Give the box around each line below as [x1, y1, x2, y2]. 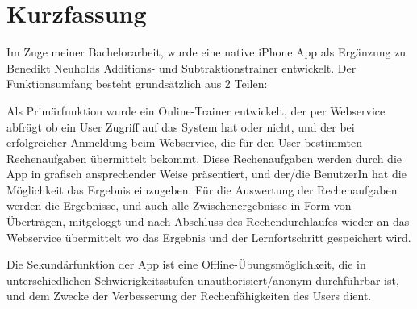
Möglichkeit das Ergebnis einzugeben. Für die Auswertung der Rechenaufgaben [6, 181, 398, 198]
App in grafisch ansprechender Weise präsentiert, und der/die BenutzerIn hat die [6, 165, 407, 182]
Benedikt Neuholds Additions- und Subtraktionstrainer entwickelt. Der [6, 59, 357, 76]
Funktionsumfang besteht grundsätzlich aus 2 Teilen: [6, 75, 268, 92]
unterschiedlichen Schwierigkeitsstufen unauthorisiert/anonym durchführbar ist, [6, 271, 399, 288]
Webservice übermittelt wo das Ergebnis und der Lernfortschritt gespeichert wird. [6, 228, 411, 245]
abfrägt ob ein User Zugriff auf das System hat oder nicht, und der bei [6, 118, 355, 135]
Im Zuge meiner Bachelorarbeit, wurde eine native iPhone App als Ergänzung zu [6, 44, 407, 61]
